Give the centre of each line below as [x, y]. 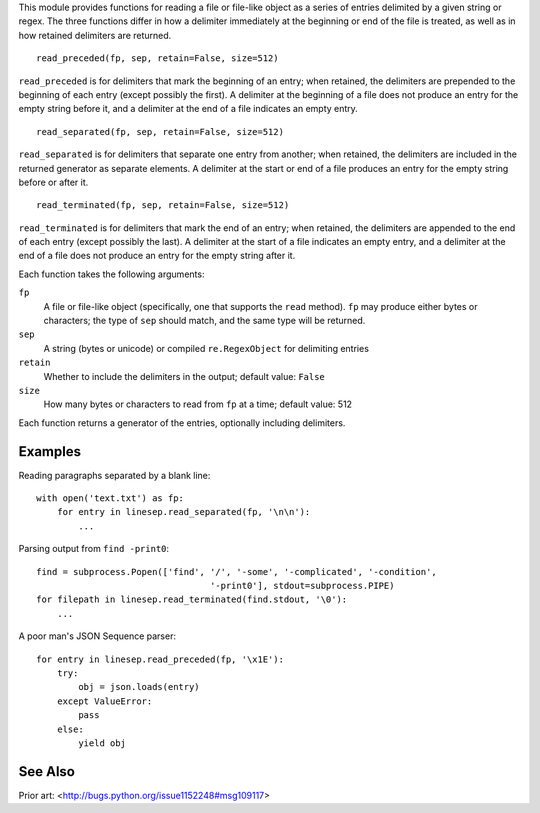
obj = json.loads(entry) [139, 687]
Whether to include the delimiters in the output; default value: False [184, 376]
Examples [50, 451]
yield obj [102, 743]
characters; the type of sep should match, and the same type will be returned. [204, 321]
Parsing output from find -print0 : [94, 549]
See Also [46, 771]
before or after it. [53, 182]
